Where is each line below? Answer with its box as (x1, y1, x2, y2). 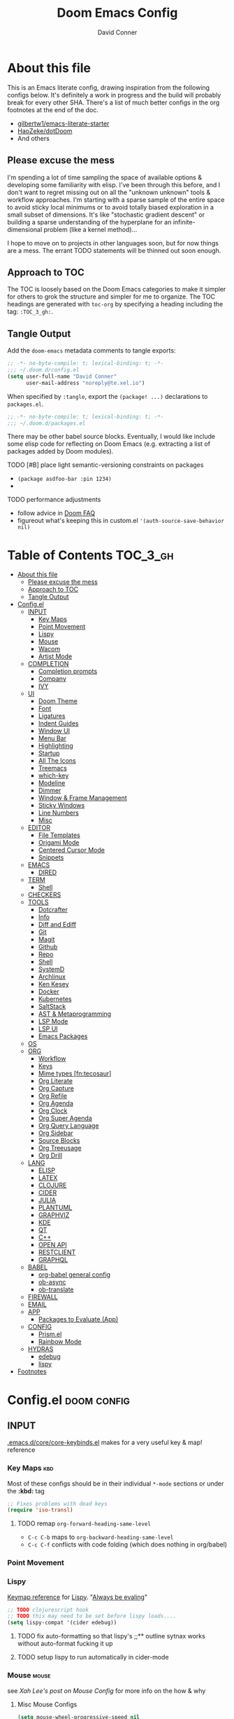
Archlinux (38, 972, 66, 981)
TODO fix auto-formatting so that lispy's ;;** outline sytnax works (17, 1632, 206, 1640)
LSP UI (38, 1025, 58, 1033)
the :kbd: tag (7, 1486, 45, 1495)
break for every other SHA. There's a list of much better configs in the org (7, 98, 220, 107)
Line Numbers (38, 808, 79, 817)
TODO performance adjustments (7, 496, 101, 504)
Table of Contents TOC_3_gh (7, 547, 174, 563)
